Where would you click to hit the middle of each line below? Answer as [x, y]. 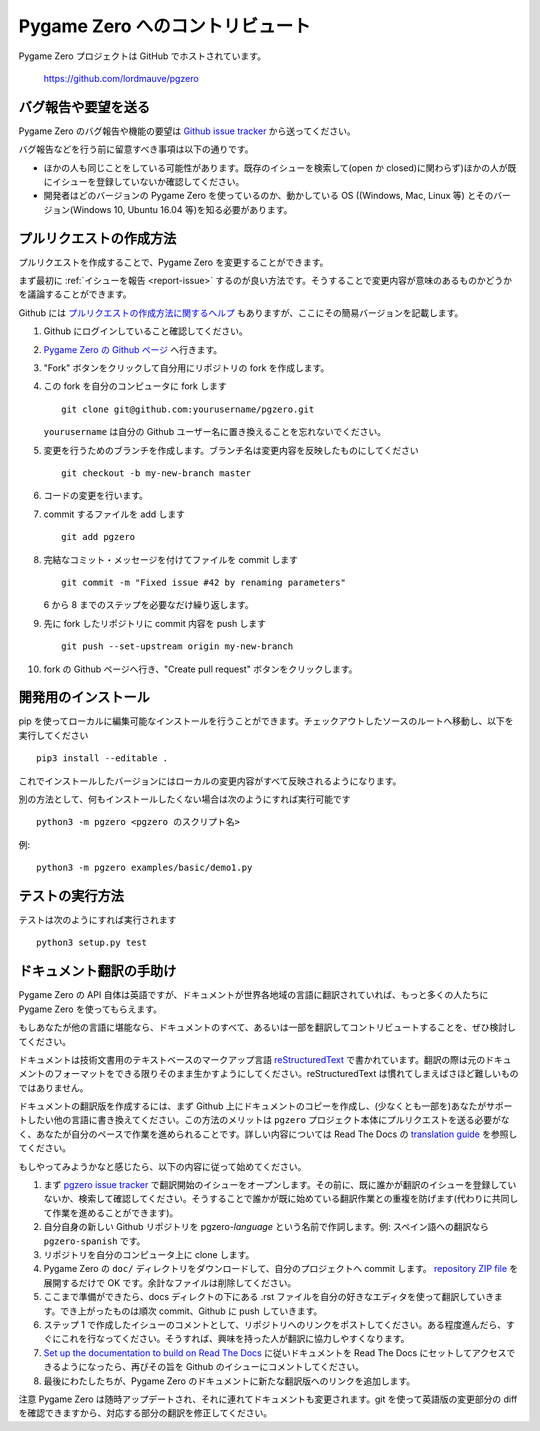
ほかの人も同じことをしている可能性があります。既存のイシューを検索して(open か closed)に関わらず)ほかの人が [275, 167]
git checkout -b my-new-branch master [156, 473]
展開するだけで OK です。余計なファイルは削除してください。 [170, 1282]
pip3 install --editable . [102, 758]
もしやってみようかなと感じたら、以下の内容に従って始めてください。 [162, 1166]
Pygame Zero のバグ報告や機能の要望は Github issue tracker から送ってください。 [187, 131]
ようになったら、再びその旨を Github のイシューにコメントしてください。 [212, 1367]
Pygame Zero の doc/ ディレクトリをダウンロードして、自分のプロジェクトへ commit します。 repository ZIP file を [281, 1269]
